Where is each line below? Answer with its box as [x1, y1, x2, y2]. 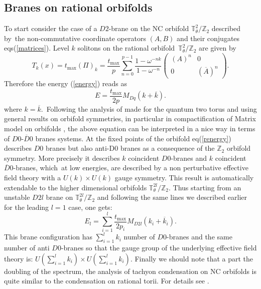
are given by [199, 43, 236, 53]
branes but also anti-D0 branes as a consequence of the [45, 143, 215, 153]
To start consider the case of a [4, 23, 97, 34]
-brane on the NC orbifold [108, 23, 189, 34]
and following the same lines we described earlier [97, 192, 247, 202]
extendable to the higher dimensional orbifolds [4, 182, 147, 192]
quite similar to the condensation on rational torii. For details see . [4, 275, 209, 286]
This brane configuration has [4, 231, 93, 242]
